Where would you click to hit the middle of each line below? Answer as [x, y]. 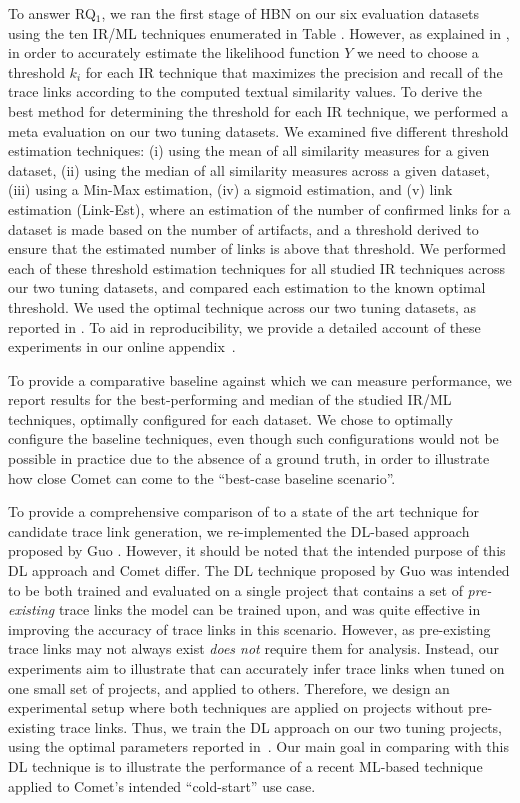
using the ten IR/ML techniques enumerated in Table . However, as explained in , [259, 32]
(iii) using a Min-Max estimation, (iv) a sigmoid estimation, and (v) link [230, 189]
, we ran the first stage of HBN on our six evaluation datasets [290, 13]
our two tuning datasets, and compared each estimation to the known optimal [247, 287]
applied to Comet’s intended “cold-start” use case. [162, 785]
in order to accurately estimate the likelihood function [174, 52]
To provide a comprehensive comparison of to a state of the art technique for [243, 511]
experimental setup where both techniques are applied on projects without [236, 707]
